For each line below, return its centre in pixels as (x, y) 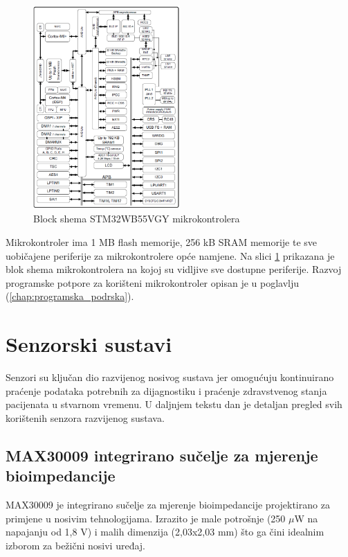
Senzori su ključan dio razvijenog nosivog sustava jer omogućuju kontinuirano (170, 377)
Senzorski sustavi (89, 344)
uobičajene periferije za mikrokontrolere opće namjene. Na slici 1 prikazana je (170, 255)
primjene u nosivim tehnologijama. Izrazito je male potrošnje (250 (146, 518)
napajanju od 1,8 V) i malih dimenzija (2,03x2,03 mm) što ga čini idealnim (165, 532)
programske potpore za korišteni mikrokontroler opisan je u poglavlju (153, 282)
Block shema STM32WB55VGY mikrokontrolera (137, 219)
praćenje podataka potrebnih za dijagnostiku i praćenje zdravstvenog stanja (166, 390)
